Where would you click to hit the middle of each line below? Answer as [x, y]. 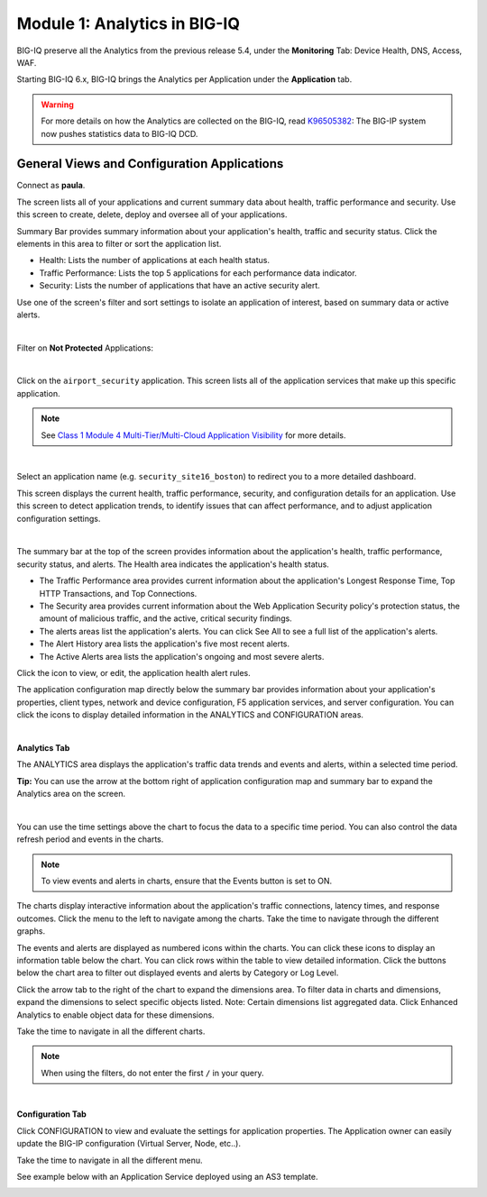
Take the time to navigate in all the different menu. [110, 1160]
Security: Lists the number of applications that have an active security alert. [179, 286]
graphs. [31, 931]
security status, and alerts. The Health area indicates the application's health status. [173, 564]
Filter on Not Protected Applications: [85, 348]
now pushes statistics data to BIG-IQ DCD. [119, 133]
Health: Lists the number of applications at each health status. [155, 260]
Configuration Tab [52, 1114]
